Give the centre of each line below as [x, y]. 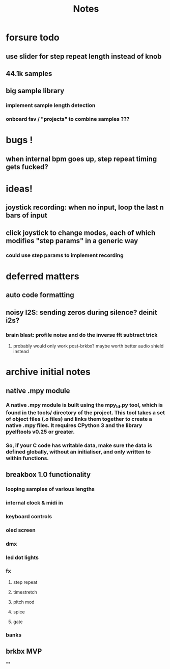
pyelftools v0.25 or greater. [40, 432]
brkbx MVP [24, 651]
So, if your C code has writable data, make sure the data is [79, 445]
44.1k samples [29, 74]
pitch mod [24, 602]
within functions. [27, 458]
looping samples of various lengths [50, 489]
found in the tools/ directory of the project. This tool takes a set [85, 412]
